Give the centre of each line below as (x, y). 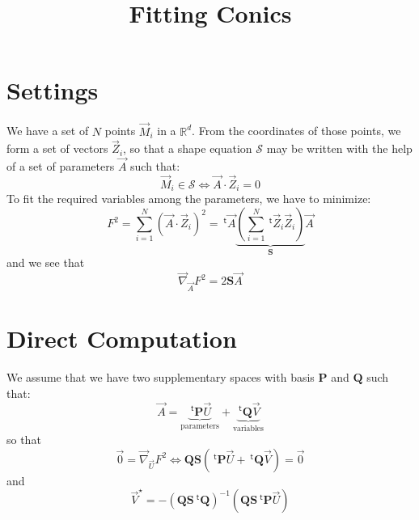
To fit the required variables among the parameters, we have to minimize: (189, 199)
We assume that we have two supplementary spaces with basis (161, 377)
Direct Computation (122, 338)
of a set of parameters (61, 166)
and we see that (46, 262)
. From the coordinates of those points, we (296, 131)
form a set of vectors (57, 148)
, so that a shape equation (188, 148)
